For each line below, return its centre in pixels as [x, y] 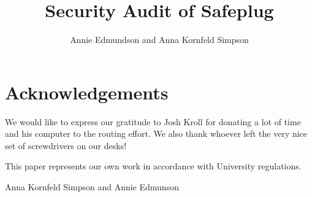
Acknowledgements [87, 92]
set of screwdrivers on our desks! [66, 145]
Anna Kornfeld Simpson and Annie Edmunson [92, 187]
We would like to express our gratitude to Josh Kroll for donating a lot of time [153, 121]
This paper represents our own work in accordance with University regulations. [153, 166]
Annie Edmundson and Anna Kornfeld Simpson [159, 40]
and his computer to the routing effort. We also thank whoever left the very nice [156, 133]
